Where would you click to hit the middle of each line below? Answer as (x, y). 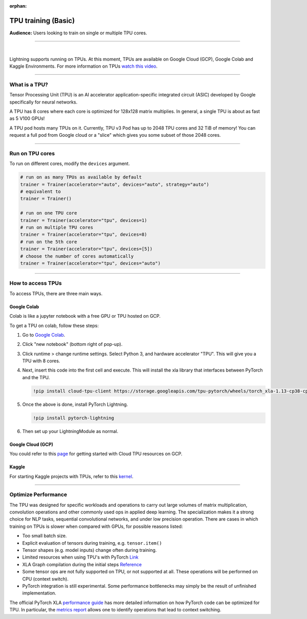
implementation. (39, 593)
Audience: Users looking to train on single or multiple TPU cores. (78, 33)
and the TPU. (36, 377)
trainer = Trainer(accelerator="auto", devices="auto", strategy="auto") (115, 184)
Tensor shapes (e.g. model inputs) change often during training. (90, 550)
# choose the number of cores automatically (77, 256)
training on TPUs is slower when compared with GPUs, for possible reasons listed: (96, 526)
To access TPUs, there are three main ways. (56, 293)
